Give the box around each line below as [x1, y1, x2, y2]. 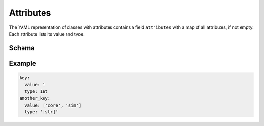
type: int [24, 89, 48, 94]
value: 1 [24, 82, 45, 88]
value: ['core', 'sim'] [24, 102, 82, 108]
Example [9, 59, 36, 68]
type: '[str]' [24, 109, 59, 114]
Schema [9, 44, 35, 52]
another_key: [19, 95, 51, 101]
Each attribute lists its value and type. [9, 31, 85, 36]
